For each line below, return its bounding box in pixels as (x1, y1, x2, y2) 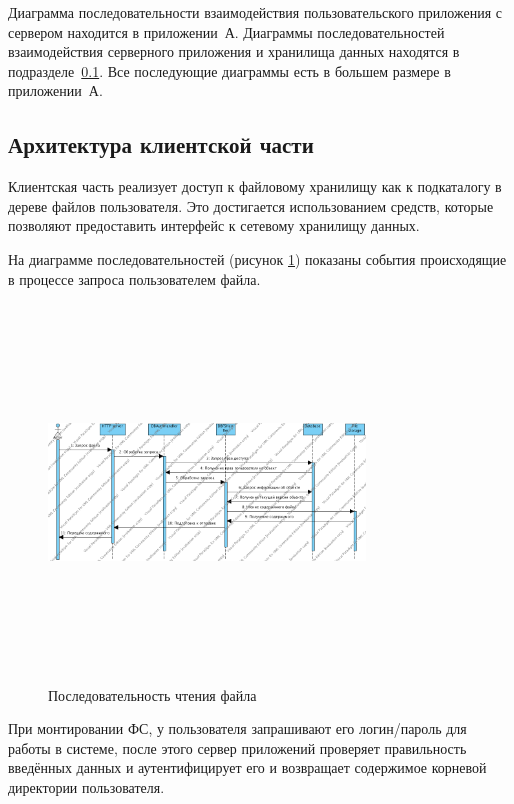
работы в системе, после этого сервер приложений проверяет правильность (8, 737, 467, 758)
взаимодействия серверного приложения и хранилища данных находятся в (8, 41, 460, 62)
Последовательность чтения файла (48, 684, 257, 705)
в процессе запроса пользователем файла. (8, 268, 261, 289)
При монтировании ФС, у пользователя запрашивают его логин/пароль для (8, 718, 467, 739)
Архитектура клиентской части (8, 129, 314, 160)
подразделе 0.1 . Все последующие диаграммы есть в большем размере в (8, 60, 451, 81)
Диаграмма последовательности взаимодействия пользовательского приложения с (8, 2, 502, 22)
